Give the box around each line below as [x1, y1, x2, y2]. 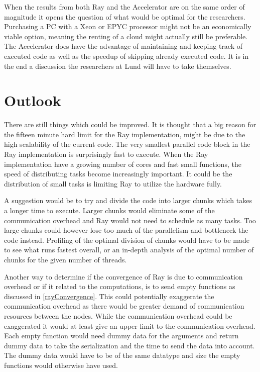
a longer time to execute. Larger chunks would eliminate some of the [4, 205, 215, 216]
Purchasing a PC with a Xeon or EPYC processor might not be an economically [4, 21, 251, 32]
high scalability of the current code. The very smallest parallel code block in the [4, 139, 250, 149]
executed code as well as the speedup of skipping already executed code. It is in [4, 50, 249, 61]
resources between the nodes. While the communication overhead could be [4, 310, 232, 321]
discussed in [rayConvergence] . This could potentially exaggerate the [4, 291, 214, 301]
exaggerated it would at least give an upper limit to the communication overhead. [4, 320, 255, 331]
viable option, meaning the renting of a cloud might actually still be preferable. [4, 31, 248, 41]
